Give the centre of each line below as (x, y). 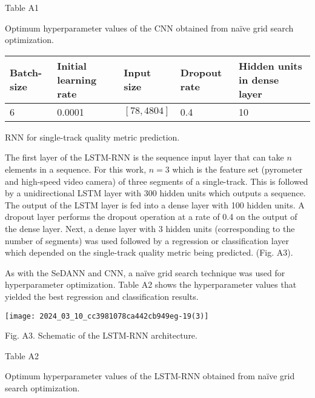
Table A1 (22, 7)
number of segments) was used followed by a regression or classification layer (147, 240)
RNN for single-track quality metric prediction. (92, 137)
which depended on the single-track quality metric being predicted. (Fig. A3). (149, 252)
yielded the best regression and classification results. (102, 296)
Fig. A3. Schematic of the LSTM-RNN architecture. (101, 335)
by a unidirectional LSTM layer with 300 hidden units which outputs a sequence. (155, 193)
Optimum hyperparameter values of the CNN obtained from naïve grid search (149, 28)
